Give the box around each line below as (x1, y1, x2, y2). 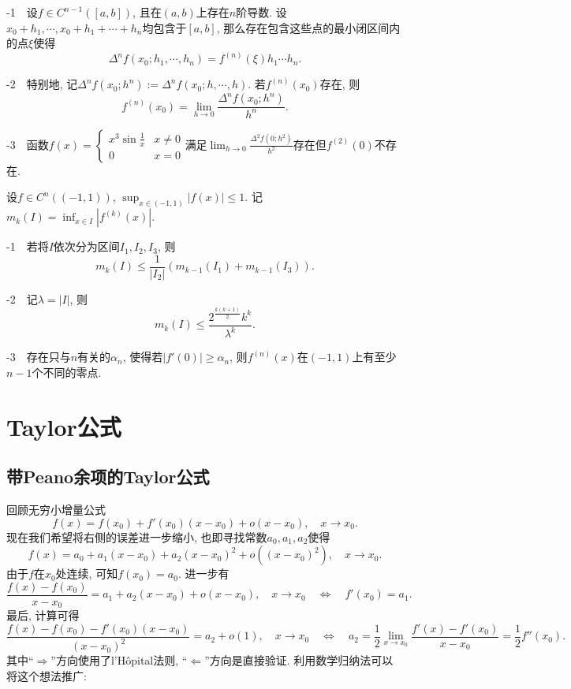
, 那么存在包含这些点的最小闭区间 (216, 19, 390, 35)
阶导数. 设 (236, 4, 287, 20)
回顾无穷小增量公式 (6, 501, 106, 517)
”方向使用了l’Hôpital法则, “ (50, 652, 188, 669)
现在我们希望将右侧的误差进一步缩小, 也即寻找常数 (6, 528, 267, 545)
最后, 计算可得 (6, 607, 80, 624)
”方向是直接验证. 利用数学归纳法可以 (204, 652, 394, 669)
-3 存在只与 (6, 348, 71, 365)
